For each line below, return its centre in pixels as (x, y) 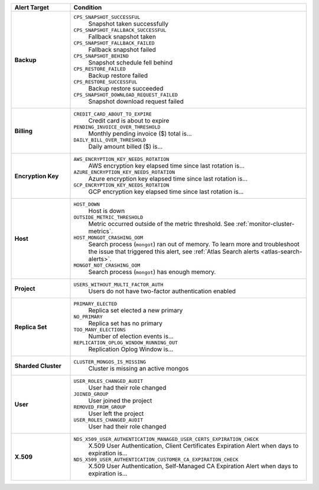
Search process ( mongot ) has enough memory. (152, 272)
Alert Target (32, 7)
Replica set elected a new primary (136, 310)
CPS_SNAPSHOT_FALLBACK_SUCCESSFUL (120, 30)
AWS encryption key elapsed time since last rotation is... (167, 166)
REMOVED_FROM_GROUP (100, 407)
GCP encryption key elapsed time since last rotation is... (166, 191)
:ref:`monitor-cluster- (265, 224)
